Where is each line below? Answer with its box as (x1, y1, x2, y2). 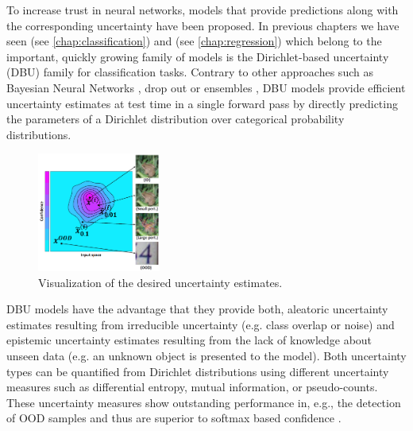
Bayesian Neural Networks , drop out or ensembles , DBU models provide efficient (6, 79, 406, 95)
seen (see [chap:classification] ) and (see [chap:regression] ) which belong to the (6, 33, 382, 49)
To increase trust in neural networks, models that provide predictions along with (6, 2, 399, 17)
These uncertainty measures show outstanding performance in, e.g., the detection (6, 394, 401, 410)
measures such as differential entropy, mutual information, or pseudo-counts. (6, 379, 378, 395)
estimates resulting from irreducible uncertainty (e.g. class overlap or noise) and (6, 316, 395, 332)
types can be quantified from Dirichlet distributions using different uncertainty (6, 363, 389, 379)
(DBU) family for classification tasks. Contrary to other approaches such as (6, 64, 373, 80)
